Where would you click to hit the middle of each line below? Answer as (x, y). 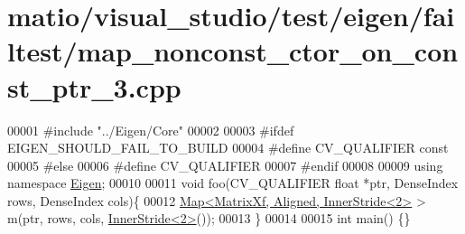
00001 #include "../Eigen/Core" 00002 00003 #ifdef (151, 130)
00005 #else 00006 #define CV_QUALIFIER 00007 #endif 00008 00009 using (225, 165)
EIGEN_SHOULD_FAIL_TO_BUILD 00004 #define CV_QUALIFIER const (228, 148)
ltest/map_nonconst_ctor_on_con (233, 51)
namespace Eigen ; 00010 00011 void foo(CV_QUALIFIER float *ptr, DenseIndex (233, 183)
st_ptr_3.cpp (94, 86)
